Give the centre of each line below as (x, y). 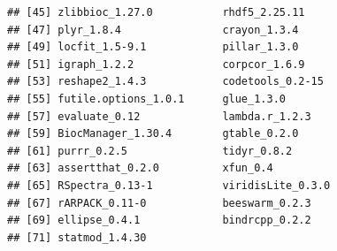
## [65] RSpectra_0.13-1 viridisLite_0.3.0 (169, 185)
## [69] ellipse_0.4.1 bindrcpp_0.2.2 (159, 221)
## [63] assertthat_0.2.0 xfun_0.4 (140, 168)
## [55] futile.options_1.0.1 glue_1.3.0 (146, 99)
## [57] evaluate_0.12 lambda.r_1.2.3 (159, 116)
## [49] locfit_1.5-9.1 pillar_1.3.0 (153, 47)
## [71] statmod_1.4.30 (77, 237)
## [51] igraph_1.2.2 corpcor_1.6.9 (156, 64)
